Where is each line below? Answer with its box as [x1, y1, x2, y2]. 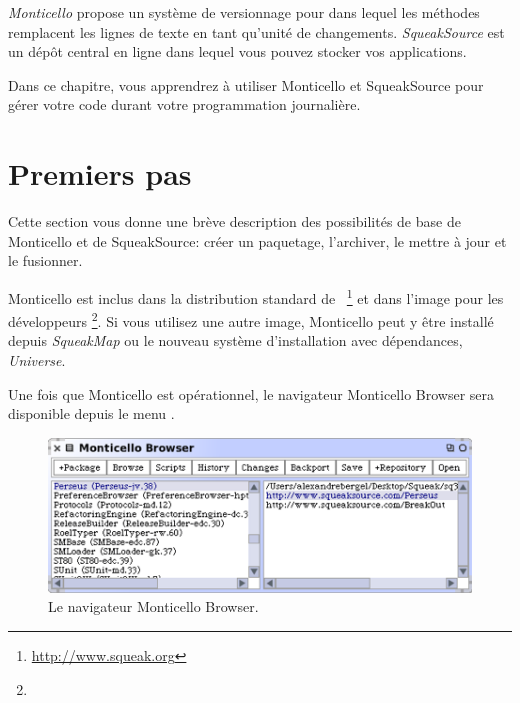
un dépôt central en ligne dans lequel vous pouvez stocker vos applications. [8, 41, 467, 62]
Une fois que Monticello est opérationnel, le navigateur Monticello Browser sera [8, 383, 495, 404]
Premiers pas [8, 153, 192, 194]
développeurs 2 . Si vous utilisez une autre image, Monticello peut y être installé [8, 308, 494, 331]
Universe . [8, 349, 66, 370]
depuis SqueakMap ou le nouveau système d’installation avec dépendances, [8, 330, 463, 351]
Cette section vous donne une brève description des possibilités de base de [8, 211, 461, 232]
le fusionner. [8, 250, 83, 271]
